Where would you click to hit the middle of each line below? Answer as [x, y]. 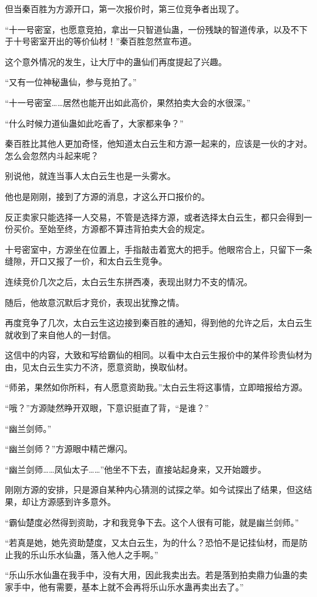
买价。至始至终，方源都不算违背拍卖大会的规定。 [111, 229]
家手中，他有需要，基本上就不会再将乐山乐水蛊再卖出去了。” [124, 587]
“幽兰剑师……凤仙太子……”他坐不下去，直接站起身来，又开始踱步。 [136, 469]
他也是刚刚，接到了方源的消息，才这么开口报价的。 [107, 196]
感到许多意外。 [86, 502]
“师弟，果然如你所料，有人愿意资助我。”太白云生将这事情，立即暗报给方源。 [156, 387]
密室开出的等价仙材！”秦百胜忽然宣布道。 [113, 41]
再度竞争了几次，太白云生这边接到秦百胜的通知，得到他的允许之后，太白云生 [158, 323]
